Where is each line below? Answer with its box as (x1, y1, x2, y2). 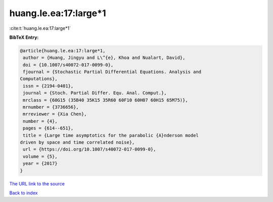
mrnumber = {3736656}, (23, 104, 79, 110)
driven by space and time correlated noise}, (20, 140, 135, 145)
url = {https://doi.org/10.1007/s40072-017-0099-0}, (23, 147, 156, 152)
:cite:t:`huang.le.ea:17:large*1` (9, 25, 71, 31)
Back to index (9, 189, 38, 196)
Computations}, (20, 76, 58, 82)
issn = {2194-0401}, (23, 83, 74, 89)
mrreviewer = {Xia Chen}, (23, 111, 87, 117)
